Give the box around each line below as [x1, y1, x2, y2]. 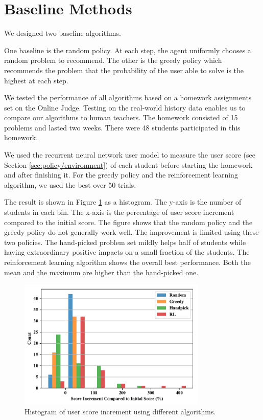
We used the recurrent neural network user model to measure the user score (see [4, 149, 255, 160]
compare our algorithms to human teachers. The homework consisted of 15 [4, 112, 238, 123]
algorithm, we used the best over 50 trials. [4, 179, 136, 190]
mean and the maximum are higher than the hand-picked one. [4, 267, 199, 277]
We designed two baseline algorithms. [4, 28, 121, 38]
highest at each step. [4, 75, 68, 85]
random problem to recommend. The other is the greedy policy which [4, 55, 222, 65]
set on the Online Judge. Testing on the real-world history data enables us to [4, 102, 246, 113]
